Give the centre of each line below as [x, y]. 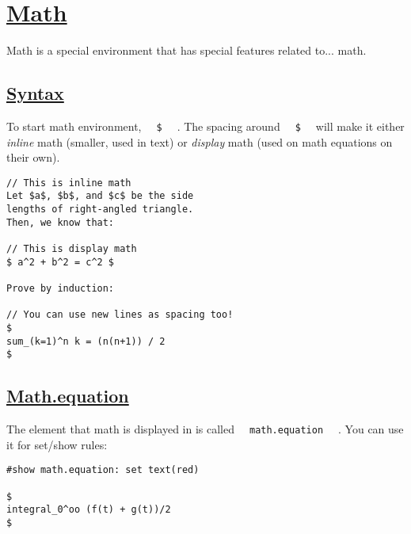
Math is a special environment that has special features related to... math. [186, 50]
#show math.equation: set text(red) [103, 470]
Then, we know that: [61, 222]
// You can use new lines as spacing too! [120, 315]
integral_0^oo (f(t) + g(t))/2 [89, 510]
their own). [33, 157]
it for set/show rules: [57, 444]
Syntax [35, 93]
